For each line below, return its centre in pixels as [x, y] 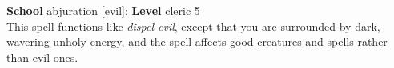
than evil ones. [42, 57]
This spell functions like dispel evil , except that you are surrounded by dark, [193, 26]
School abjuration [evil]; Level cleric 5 [103, 10]
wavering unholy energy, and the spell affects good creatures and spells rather [197, 42]
